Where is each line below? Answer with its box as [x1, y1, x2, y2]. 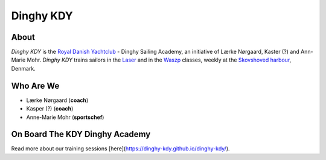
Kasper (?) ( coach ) [26, 105, 74, 112]
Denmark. [11, 65, 36, 72]
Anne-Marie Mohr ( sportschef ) [26, 114, 104, 121]
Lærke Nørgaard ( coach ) [26, 97, 89, 104]
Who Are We [11, 80, 60, 91]
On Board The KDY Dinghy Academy [11, 129, 151, 139]
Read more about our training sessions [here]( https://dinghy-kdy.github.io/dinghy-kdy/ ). [11, 145, 230, 152]
